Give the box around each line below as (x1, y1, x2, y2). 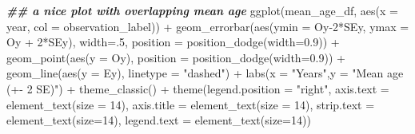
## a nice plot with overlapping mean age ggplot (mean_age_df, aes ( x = (6, 2, 398, 18)
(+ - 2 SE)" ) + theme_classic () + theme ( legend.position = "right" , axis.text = (6, 80, 389, 97)
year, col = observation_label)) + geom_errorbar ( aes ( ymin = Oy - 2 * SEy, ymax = (6, 18, 409, 34)
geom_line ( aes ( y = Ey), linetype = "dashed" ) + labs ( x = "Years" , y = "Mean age (6, 65, 404, 81)
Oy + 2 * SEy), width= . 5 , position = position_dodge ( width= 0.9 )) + (6, 33, 340, 50)
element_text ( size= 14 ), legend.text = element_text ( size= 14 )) (6, 112, 311, 128)
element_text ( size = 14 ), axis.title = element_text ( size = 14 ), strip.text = (6, 96, 375, 112)
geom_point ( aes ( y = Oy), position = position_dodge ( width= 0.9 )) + (6, 49, 345, 65)
